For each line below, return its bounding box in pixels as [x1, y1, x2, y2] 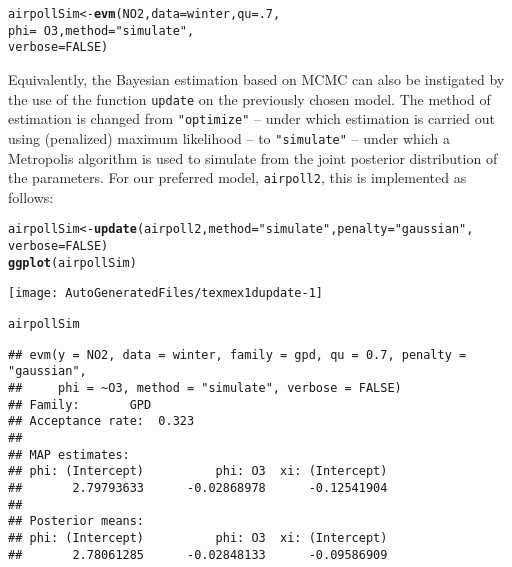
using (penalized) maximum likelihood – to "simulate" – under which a [8, 127, 450, 148]
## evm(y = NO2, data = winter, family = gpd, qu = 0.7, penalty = [8, 347, 467, 362]
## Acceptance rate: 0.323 [8, 414, 195, 429]
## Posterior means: [8, 514, 145, 529]
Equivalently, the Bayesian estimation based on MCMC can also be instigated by [8, 68, 505, 89]
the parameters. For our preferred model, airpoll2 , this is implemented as [8, 167, 467, 188]
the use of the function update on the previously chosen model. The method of [8, 88, 491, 109]
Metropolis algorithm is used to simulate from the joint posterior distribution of [8, 147, 498, 168]
